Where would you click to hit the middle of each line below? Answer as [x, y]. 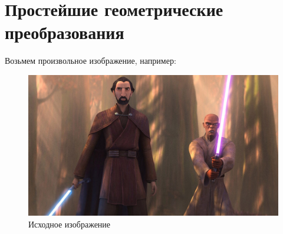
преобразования [65, 32]
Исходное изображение [70, 224]
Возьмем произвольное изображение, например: [91, 61]
